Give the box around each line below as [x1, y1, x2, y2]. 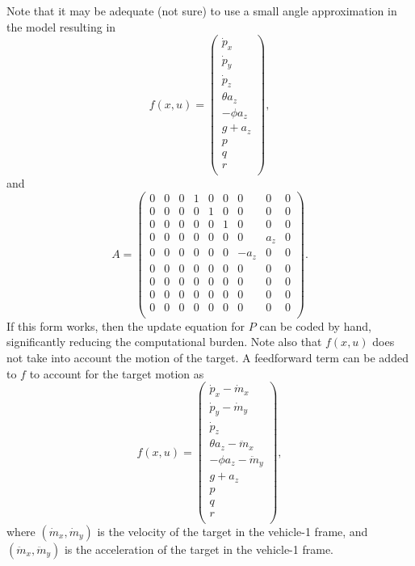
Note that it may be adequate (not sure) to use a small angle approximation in [6, 2, 397, 19]
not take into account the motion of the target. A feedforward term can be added [6, 349, 409, 366]
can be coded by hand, [259, 317, 371, 334]
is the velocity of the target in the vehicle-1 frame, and [97, 523, 368, 539]
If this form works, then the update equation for [6, 317, 245, 334]
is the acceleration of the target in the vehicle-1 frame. [64, 541, 333, 557]
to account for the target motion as [29, 365, 204, 382]
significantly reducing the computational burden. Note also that [6, 333, 322, 350]
